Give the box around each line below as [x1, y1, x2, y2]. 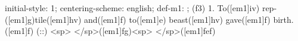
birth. [273, 13, 294, 25]
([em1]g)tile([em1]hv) [5, 13, 82, 25]
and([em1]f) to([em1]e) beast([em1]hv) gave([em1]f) [83, 13, 271, 25]
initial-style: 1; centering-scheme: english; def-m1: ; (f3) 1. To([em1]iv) [5, 2, 260, 13]
